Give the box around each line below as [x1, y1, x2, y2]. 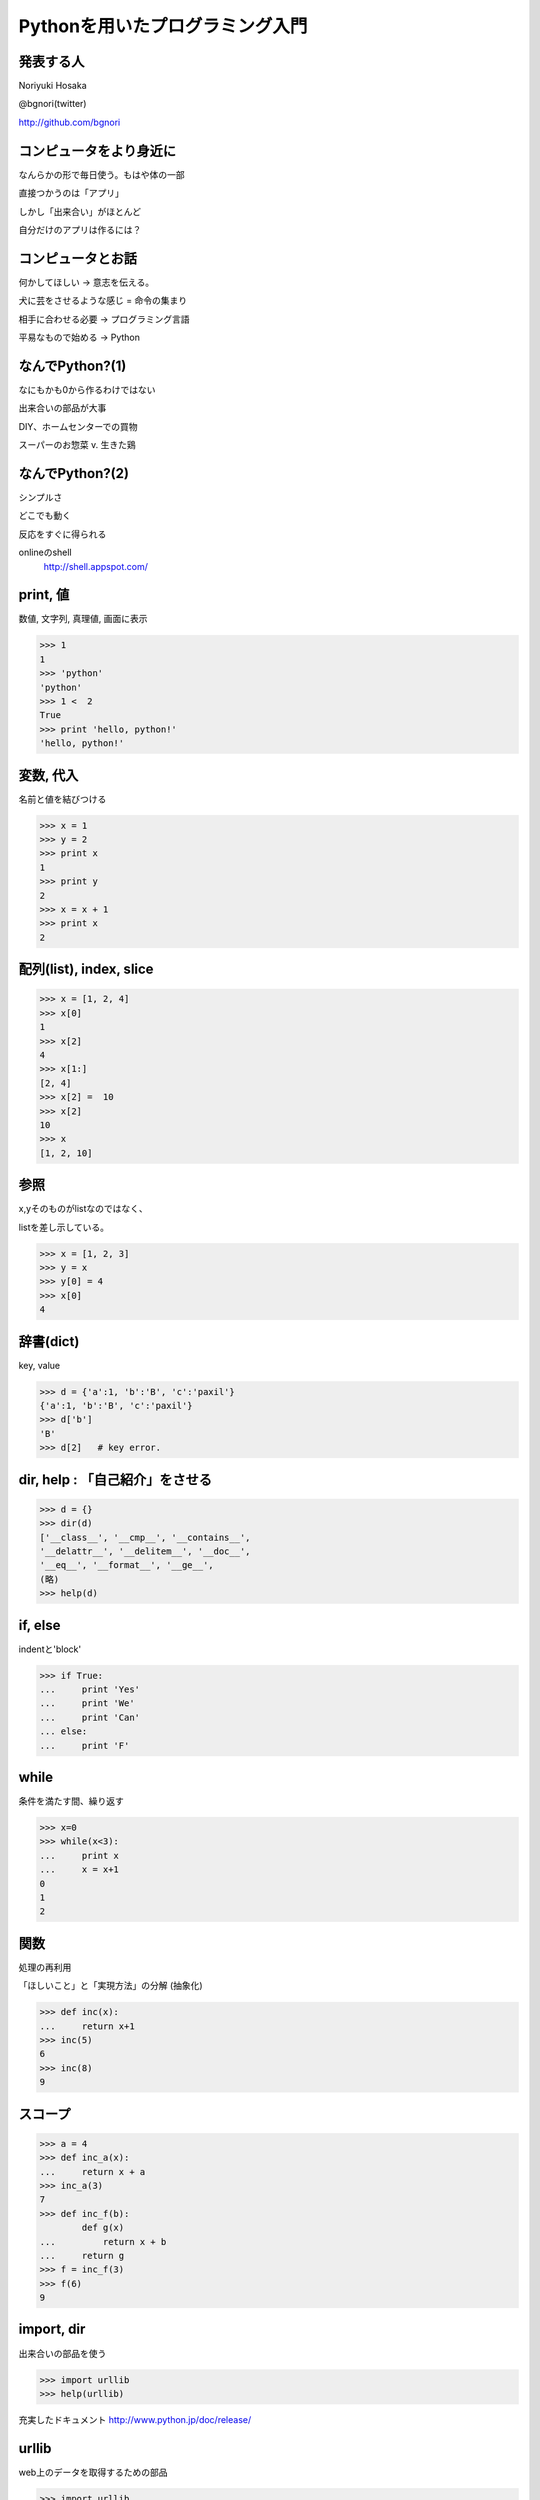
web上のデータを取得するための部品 [18, 2466, 168, 2478]
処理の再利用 [18, 1961, 72, 1973]
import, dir [18, 2321, 86, 2338]
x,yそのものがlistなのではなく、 [18, 1203, 149, 1215]
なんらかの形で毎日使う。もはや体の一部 [18, 168, 185, 180]
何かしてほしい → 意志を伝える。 [18, 276, 155, 288]
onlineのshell [18, 546, 72, 559]
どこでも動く [18, 510, 72, 522]
